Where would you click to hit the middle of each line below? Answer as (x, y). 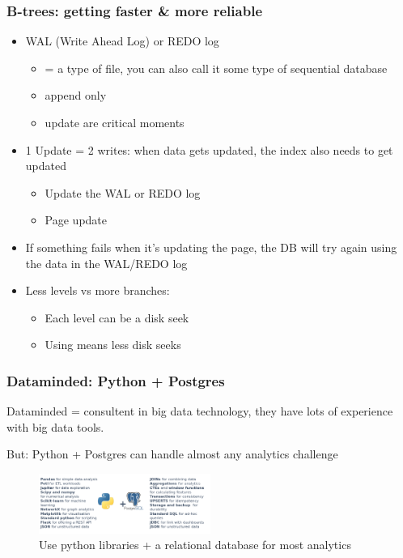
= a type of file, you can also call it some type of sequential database (216, 68)
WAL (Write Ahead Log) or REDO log (122, 41)
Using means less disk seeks (113, 345)
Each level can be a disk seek (117, 317)
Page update (76, 220)
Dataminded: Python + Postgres (116, 380)
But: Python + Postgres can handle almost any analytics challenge (172, 454)
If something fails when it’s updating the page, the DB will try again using (211, 247)
